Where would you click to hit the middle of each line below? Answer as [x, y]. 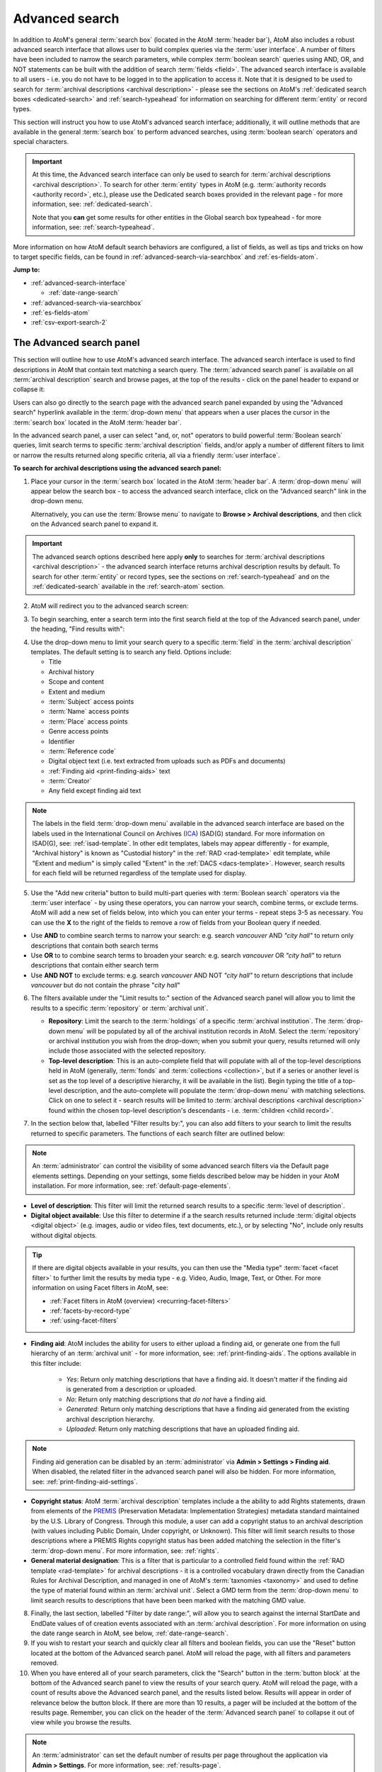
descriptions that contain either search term [95, 965]
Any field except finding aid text [95, 791]
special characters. [41, 142]
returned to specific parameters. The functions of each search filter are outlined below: [158, 1133]
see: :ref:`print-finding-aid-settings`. [85, 1481]
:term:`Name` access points [89, 712]
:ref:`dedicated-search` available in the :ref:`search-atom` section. [129, 587]
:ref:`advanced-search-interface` [79, 283]
